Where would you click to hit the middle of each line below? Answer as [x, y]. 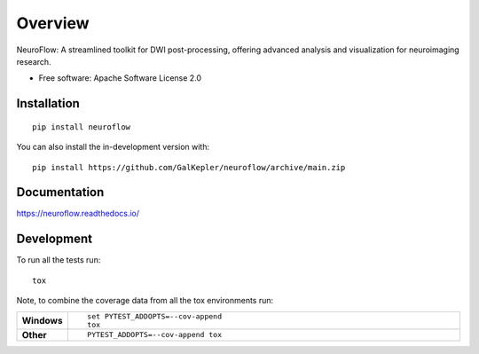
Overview [53, 23]
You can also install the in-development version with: [113, 147]
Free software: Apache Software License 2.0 [120, 78]
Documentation [60, 192]
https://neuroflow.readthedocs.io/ [78, 214]
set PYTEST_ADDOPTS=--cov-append [154, 316]
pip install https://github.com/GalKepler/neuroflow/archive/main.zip [189, 167]
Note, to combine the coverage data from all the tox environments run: [145, 301]
